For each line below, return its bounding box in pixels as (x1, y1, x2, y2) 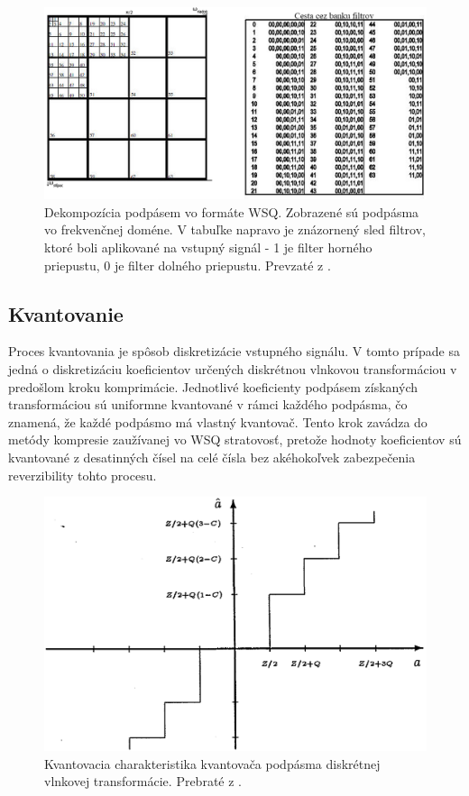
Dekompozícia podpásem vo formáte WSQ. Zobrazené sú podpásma (44, 202, 419, 221)
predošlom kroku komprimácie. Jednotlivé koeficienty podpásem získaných (8, 377, 418, 396)
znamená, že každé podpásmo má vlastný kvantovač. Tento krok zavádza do (8, 412, 428, 431)
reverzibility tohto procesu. (8, 465, 157, 484)
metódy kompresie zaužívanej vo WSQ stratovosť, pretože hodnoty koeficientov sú (8, 430, 462, 449)
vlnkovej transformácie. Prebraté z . (44, 772, 243, 791)
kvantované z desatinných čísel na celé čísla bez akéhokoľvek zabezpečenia (8, 447, 416, 466)
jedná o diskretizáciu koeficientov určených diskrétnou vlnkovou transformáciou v (8, 360, 457, 378)
